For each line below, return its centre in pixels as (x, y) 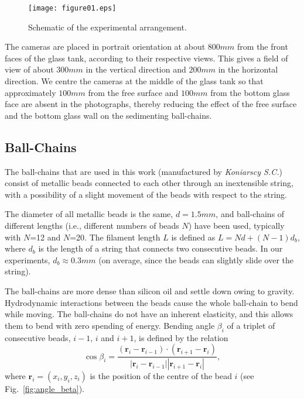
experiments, (28, 259)
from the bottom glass (250, 92)
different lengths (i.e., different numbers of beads (92, 225)
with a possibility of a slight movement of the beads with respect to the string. (146, 194)
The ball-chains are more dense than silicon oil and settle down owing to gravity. (150, 290)
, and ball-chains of (250, 214)
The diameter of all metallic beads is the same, (89, 214)
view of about (29, 69)
